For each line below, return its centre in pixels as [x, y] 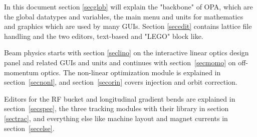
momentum [21, 72]
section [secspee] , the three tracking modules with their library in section [116, 108]
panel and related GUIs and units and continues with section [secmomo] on [120, 62]
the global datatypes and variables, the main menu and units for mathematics [124, 16]
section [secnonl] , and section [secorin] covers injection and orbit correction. [121, 82]
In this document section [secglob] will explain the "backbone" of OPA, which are [128, 6]
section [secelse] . [29, 128]
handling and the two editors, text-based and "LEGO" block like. [104, 36]
